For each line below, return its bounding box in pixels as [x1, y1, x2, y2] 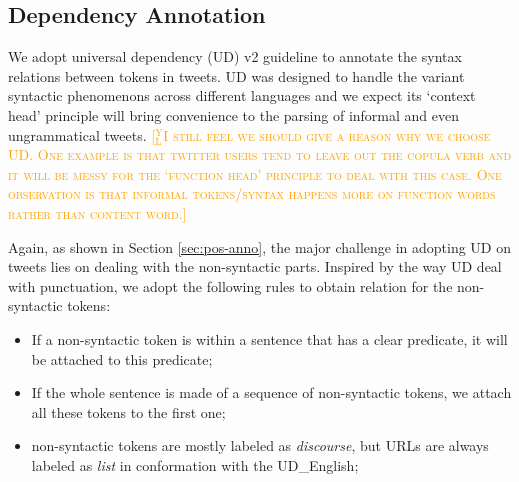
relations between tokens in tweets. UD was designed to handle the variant [8, 65, 465, 86]
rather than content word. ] [8, 202, 187, 223]
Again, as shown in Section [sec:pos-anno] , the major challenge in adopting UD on [8, 236, 512, 257]
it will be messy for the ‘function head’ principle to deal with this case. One [8, 163, 502, 184]
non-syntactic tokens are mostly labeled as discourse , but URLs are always [31, 435, 489, 456]
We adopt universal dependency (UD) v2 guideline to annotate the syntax [8, 46, 462, 67]
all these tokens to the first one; [31, 401, 226, 422]
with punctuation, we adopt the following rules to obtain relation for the [8, 275, 453, 296]
